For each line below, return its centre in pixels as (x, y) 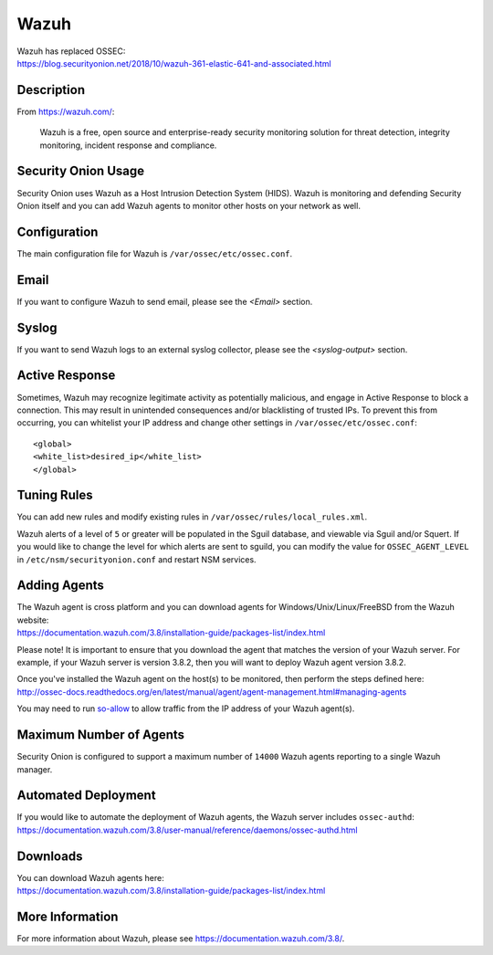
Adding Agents (61, 586)
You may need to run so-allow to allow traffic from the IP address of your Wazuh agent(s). (186, 708)
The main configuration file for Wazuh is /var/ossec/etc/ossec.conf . (155, 253)
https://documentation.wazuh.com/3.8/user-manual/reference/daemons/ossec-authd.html (187, 830)
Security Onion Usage (81, 171)
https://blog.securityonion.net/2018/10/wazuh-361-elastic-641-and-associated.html (174, 63)
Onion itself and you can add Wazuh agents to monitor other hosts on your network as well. (189, 205)
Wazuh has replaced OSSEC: (71, 51)
